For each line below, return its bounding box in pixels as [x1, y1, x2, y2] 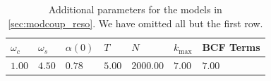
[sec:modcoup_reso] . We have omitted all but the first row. [8, 15, 263, 30]
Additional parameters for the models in [48, 2, 222, 16]
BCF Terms [202, 40, 260, 54]
